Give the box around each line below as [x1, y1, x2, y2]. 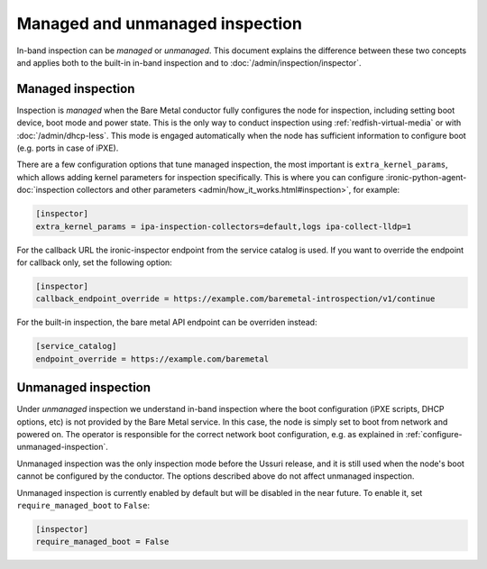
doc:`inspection [16, 185, 75, 196]
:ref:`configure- [405, 428, 464, 439]
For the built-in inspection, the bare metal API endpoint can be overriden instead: [16, 317, 317, 328]
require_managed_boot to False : [16, 500, 151, 510]
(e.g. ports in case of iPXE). [16, 142, 119, 153]
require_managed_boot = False [35, 537, 170, 547]
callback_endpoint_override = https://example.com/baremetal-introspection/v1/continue [35, 294, 436, 304]
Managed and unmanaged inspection [16, 14, 302, 33]
